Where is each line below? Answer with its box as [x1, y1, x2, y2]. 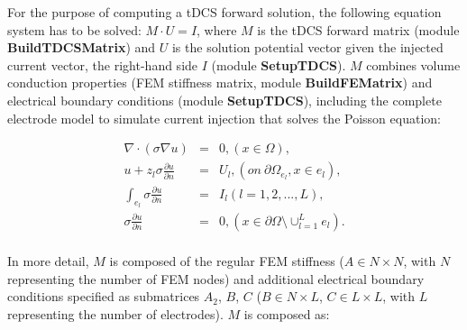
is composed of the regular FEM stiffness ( [109, 252, 344, 270]
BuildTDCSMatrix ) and [7, 38, 156, 57]
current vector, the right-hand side [7, 55, 198, 74]
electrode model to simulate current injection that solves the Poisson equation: [7, 108, 441, 127]
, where [197, 20, 237, 39]
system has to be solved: [7, 20, 142, 39]
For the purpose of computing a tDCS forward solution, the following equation [7, 3, 442, 21]
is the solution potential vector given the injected [171, 38, 444, 57]
